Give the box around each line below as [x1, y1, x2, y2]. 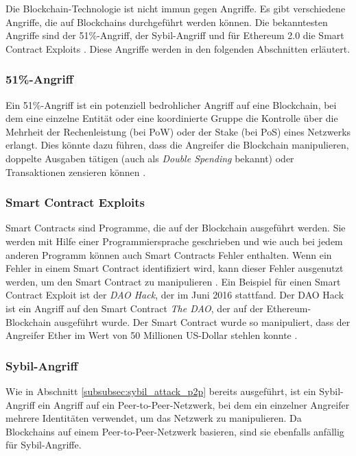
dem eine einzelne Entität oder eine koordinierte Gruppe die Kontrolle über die [5, 111, 338, 125]
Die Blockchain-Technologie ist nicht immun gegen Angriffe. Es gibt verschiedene [5, 1, 346, 15]
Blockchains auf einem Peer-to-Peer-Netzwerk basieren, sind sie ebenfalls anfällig [5, 424, 344, 438]
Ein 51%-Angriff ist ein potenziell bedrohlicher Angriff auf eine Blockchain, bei [5, 97, 337, 112]
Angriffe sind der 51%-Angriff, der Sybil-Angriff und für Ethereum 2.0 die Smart [5, 28, 344, 42]
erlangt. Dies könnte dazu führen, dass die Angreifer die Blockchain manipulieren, [5, 138, 349, 152]
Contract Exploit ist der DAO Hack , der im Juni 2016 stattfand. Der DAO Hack [5, 288, 344, 302]
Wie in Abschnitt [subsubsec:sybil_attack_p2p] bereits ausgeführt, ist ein [5, 383, 316, 398]
